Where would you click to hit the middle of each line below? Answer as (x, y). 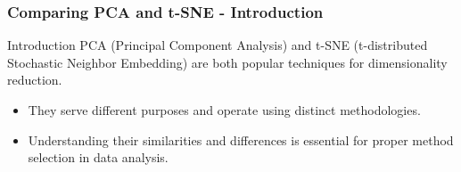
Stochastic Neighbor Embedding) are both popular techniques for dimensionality (227, 62)
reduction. (35, 80)
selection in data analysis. (98, 157)
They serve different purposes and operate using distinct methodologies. (224, 110)
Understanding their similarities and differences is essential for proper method (241, 139)
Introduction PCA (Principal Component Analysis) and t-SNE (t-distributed (218, 45)
